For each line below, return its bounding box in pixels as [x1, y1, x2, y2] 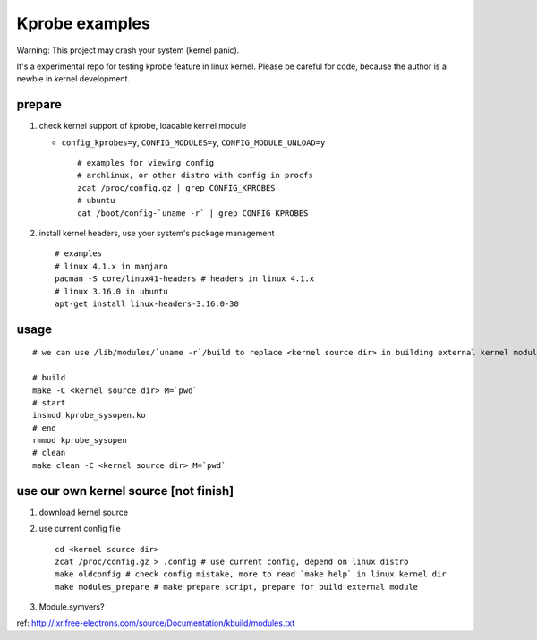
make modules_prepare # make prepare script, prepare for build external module [55, 582, 419, 592]
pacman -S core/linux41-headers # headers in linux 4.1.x [55, 274, 315, 284]
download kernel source [38, 507, 129, 517]
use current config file [38, 524, 121, 534]
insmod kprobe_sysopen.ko [32, 410, 147, 421]
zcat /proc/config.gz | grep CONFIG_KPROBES [77, 183, 277, 192]
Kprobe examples [16, 13, 151, 33]
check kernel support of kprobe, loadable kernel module [38, 121, 247, 132]
